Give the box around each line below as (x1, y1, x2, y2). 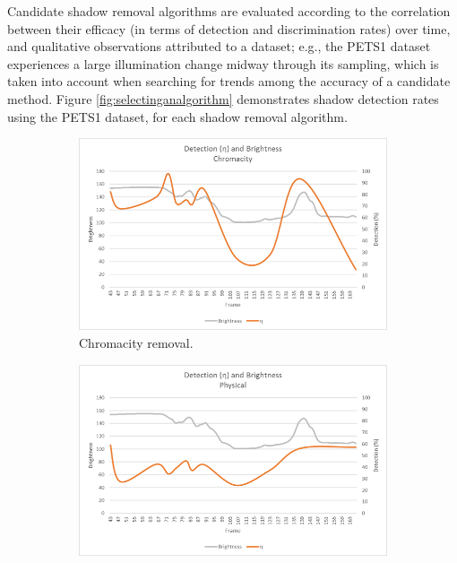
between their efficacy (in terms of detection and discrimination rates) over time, (7, 19, 451, 38)
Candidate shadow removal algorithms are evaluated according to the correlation (7, 2, 451, 20)
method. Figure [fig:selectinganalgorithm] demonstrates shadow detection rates (7, 89, 439, 108)
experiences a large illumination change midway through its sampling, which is (7, 54, 439, 73)
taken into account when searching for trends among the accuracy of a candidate (7, 72, 451, 91)
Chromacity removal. (79, 333, 194, 352)
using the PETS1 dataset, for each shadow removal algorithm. (7, 107, 348, 126)
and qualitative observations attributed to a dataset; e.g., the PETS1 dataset (7, 37, 431, 56)
